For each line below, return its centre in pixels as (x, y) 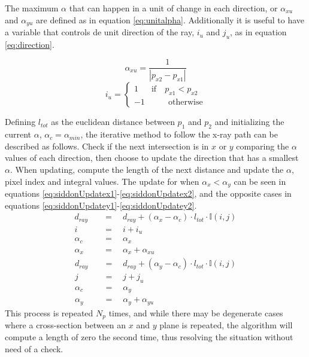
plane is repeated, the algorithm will (226, 325)
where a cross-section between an (66, 325)
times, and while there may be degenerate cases (196, 312)
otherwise (185, 102)
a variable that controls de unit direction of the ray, (100, 32)
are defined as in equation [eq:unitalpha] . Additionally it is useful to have (170, 19)
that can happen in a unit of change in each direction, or (173, 8)
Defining (20, 122)
